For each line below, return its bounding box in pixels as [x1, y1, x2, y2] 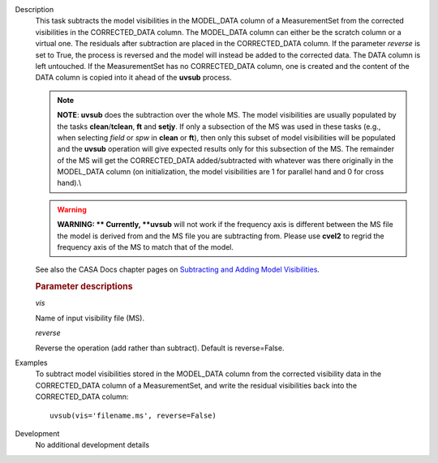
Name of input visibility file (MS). [35, 313, 145, 323]
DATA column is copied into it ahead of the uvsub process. [35, 73, 232, 83]
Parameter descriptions [35, 281, 133, 292]
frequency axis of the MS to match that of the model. [57, 242, 234, 252]
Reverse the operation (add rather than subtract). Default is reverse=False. [35, 343, 285, 353]
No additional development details [35, 440, 150, 450]
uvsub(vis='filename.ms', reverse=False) [49, 410, 217, 420]
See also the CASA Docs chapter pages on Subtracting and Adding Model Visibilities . [35, 264, 320, 275]
